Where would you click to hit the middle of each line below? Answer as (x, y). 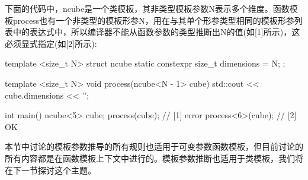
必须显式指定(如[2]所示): (51, 43)
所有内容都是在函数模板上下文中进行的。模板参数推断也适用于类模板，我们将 (154, 158)
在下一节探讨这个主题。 (50, 170)
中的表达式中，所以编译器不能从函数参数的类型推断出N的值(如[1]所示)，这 (156, 32)
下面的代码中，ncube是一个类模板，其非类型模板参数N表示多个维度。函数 (147, 8)
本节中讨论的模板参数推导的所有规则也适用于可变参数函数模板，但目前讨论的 (154, 146)
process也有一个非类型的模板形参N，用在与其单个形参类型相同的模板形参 (153, 20)
